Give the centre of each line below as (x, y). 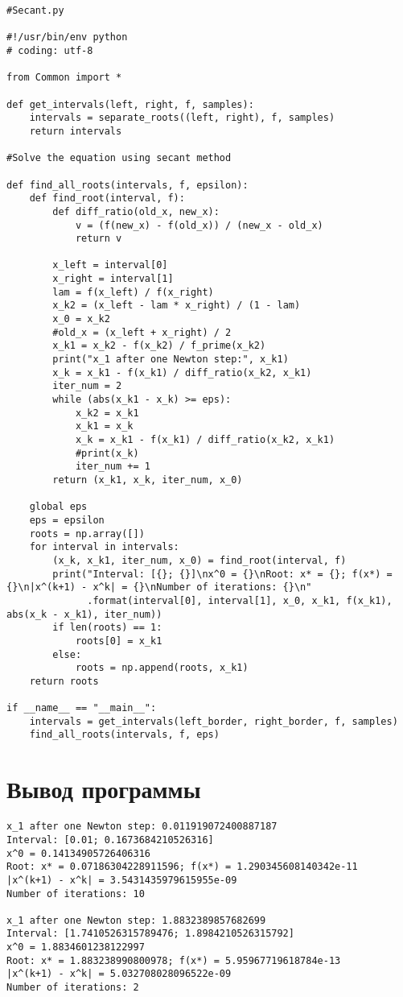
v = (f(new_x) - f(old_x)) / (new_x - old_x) (199, 225)
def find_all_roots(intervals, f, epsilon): (127, 185)
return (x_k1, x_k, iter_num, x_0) (148, 480)
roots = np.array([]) (87, 534)
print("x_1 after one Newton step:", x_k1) (171, 360)
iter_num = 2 (87, 386)
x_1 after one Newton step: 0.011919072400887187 (142, 827)
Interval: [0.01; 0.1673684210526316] (110, 840)
